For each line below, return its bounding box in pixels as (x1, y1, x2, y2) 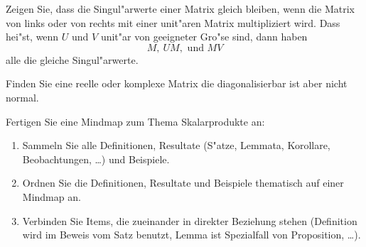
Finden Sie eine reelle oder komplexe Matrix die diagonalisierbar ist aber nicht (6, 76, 348, 91)
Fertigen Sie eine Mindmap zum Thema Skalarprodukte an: (6, 114, 265, 128)
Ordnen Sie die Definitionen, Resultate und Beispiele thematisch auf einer (22, 175, 344, 190)
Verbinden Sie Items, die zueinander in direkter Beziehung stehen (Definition (22, 213, 357, 228)
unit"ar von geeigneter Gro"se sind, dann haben (100, 29, 308, 44)
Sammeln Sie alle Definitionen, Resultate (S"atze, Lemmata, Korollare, (22, 138, 330, 153)
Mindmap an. (22, 189, 81, 204)
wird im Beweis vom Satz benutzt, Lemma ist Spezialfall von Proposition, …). (22, 227, 361, 242)
